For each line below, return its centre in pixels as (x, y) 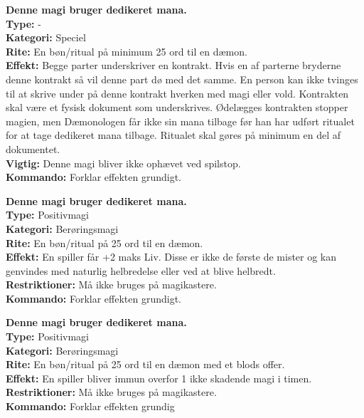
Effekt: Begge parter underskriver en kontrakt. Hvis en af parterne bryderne (173, 65)
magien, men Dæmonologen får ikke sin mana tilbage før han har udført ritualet (180, 121)
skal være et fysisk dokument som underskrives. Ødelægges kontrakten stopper (177, 107)
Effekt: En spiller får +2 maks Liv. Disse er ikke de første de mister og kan (171, 257)
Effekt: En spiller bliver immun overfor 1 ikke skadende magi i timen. (159, 378)
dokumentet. (33, 148)
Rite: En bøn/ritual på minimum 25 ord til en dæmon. (127, 51)
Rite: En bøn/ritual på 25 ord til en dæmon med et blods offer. (145, 364)
